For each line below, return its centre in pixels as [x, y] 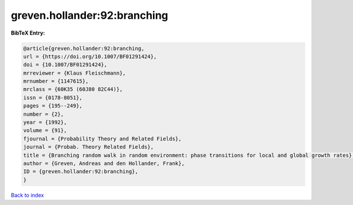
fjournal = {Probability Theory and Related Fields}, [102, 139]
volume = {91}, [45, 130]
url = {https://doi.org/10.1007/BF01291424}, [90, 56]
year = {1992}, [45, 122]
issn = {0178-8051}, [53, 98]
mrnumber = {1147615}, [56, 81]
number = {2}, [44, 114]
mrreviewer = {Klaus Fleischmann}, [74, 73]
